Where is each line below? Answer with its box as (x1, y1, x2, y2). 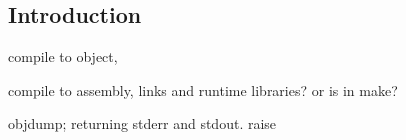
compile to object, (8, 46, 118, 67)
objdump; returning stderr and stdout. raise (8, 113, 277, 134)
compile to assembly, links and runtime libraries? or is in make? (8, 79, 398, 100)
